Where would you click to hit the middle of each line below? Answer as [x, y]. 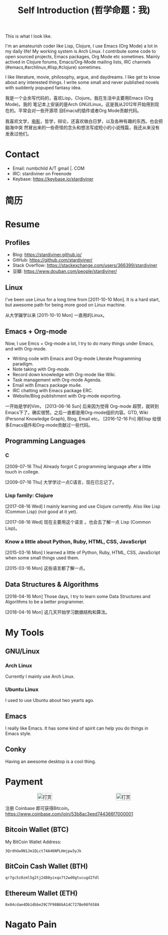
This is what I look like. [28, 36]
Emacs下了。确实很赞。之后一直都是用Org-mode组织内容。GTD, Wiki [77, 412]
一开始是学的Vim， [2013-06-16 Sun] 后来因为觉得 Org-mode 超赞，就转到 [82, 406]
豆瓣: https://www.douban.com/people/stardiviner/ [65, 271]
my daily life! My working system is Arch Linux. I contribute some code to [80, 51]
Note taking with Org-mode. [41, 369]
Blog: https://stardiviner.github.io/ [47, 255]
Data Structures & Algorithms [52, 584]
